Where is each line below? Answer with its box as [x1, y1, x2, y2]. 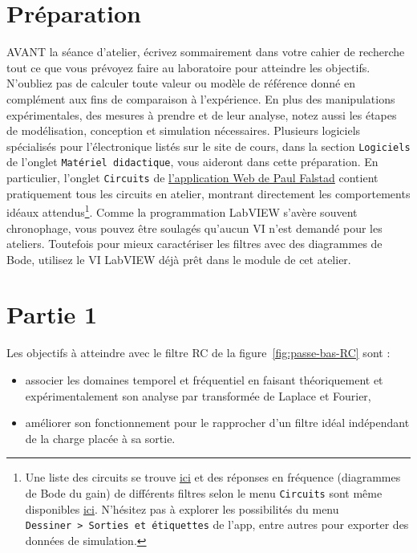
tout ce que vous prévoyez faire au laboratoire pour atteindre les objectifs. [6, 59, 370, 75]
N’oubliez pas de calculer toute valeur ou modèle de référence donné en [6, 75, 355, 91]
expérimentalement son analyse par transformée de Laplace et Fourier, [25, 387, 371, 404]
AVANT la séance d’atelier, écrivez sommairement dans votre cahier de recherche [6, 43, 405, 60]
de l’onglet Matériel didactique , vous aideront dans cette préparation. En [6, 153, 379, 170]
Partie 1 [6, 298, 98, 331]
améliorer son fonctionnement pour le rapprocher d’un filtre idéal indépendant [25, 414, 410, 431]
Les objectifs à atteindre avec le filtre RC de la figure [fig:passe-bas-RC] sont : [6, 344, 391, 361]
